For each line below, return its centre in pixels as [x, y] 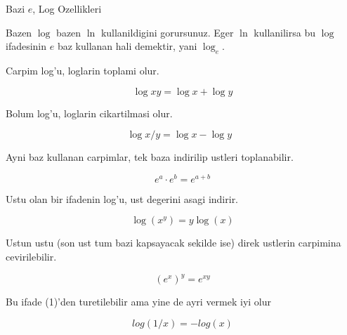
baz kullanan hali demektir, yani [127, 46]
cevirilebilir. [31, 257]
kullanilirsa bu [284, 32]
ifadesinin [26, 46]
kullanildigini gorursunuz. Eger [167, 32]
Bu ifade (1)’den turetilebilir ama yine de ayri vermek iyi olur [139, 302]
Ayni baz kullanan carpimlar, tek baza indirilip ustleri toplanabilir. [150, 157]
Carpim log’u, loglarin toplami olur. [83, 70]
